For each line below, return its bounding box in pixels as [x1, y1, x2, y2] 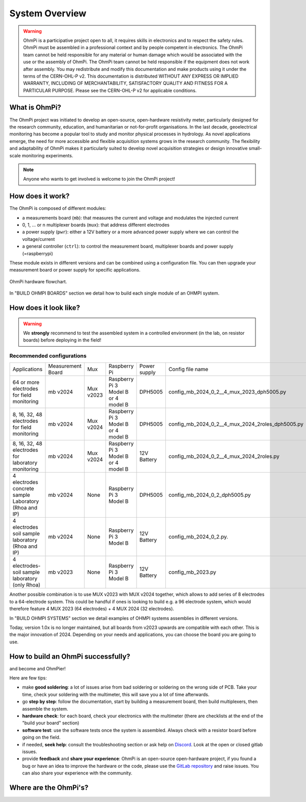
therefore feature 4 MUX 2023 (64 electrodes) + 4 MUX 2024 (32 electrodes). [9, 605, 174, 612]
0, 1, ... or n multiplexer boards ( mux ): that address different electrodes [22, 222, 170, 228]
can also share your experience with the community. [22, 770, 133, 776]
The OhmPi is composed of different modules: [9, 205, 107, 211]
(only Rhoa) [12, 581, 41, 589]
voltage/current [22, 236, 55, 242]
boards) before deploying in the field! [23, 337, 101, 343]
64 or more [12, 379, 40, 386]
